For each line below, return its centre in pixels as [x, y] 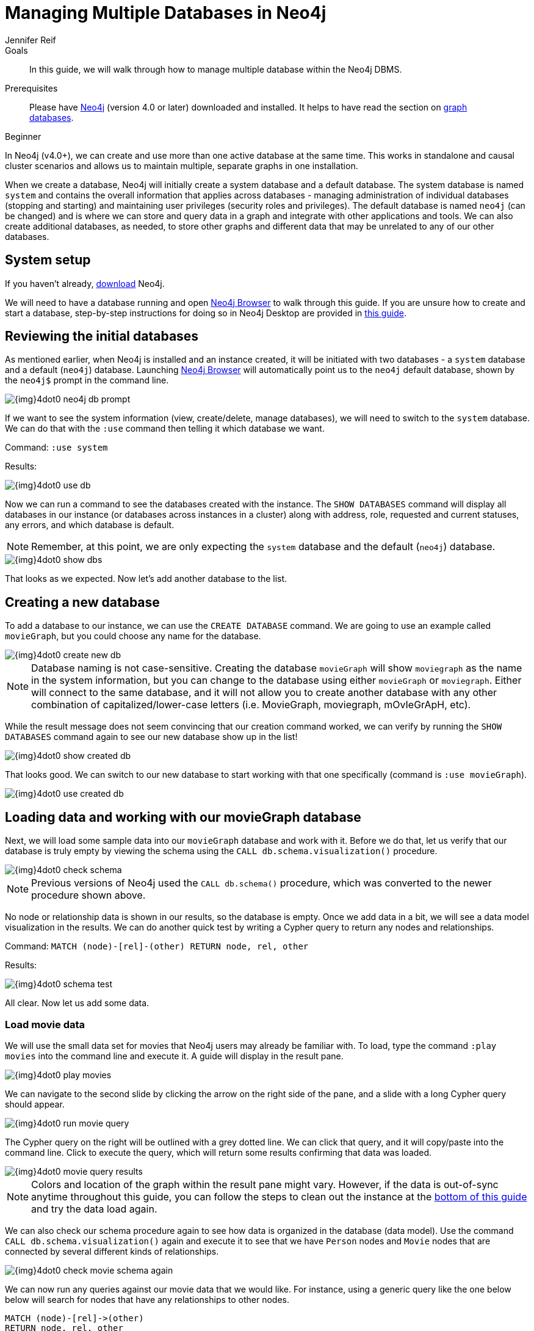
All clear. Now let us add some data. [77, 1003]
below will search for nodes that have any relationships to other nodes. [147, 1299]
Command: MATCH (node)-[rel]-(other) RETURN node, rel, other [157, 946]
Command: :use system [56, 448]
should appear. [35, 1104]
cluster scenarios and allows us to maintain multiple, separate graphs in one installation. [182, 165]
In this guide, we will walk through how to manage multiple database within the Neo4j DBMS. [216, 69]
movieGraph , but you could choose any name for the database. [133, 636]
